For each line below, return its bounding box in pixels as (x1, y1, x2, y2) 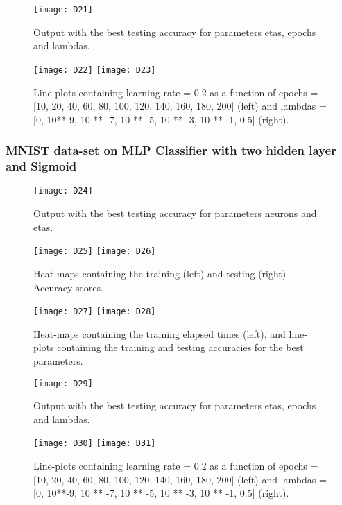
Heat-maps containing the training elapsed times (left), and (33, 326, 286, 341)
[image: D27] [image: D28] (33, 307, 156, 317)
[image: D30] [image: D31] (33, 438, 156, 449)
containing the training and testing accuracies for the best (57, 340, 304, 354)
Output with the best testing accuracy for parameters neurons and (33, 206, 317, 221)
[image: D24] (33, 186, 93, 196)
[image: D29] (33, 378, 93, 388)
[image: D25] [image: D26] (33, 246, 156, 257)
